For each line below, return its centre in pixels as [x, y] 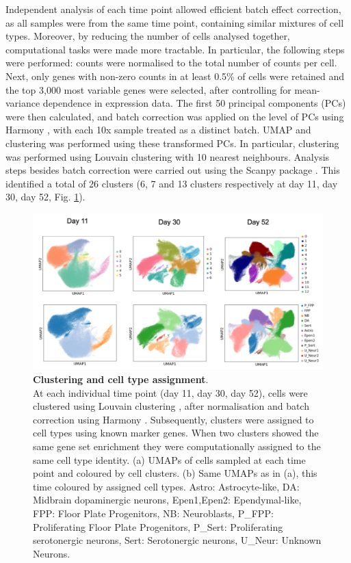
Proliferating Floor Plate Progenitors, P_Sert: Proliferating [158, 526]
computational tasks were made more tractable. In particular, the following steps [175, 49]
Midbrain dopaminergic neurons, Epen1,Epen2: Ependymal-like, [167, 500]
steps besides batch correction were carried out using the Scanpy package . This [173, 170]
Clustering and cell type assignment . [121, 379]
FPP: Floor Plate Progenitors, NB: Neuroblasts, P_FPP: [153, 513]
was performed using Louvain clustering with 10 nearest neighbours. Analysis [168, 156]
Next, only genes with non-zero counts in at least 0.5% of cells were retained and [175, 76]
